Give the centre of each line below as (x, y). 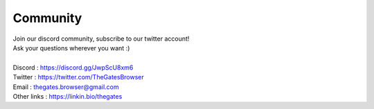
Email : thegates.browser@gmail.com (66, 87)
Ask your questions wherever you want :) (71, 48)
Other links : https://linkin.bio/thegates (68, 96)
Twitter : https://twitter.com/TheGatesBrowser (79, 77)
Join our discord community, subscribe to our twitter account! (101, 39)
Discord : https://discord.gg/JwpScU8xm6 (73, 67)
